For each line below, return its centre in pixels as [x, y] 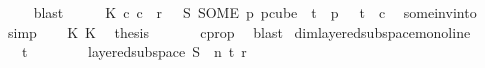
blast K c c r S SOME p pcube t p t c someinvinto [255, 12]
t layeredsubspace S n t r [134, 51]
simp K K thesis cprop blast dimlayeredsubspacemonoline [239, 31]
